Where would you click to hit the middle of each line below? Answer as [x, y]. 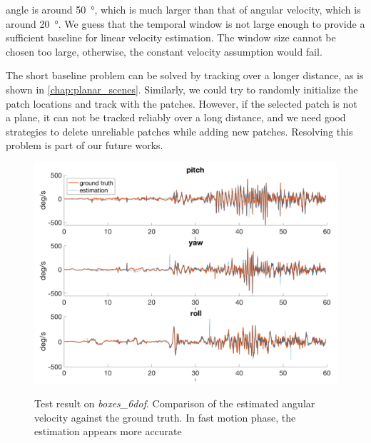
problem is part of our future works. [85, 145]
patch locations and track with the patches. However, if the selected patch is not [182, 103]
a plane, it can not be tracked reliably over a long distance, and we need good [176, 117]
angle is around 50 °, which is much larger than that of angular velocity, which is [183, 9]
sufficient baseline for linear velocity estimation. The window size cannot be [171, 37]
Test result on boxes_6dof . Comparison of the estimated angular [175, 403]
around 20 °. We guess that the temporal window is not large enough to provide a [185, 23]
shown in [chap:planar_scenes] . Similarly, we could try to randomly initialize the [182, 89]
